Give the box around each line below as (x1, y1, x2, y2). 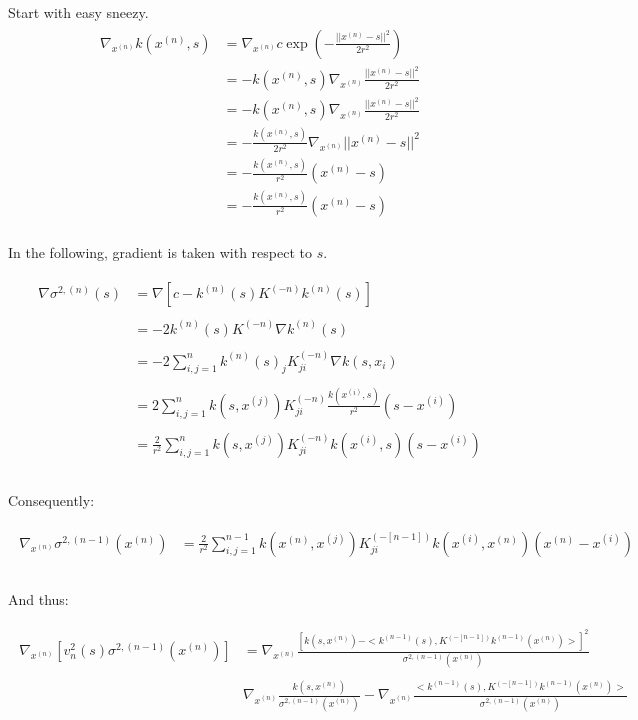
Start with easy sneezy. (8, 2, 149, 22)
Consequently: (8, 490, 95, 510)
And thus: (8, 588, 69, 609)
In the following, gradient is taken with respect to (8, 241, 312, 262)
